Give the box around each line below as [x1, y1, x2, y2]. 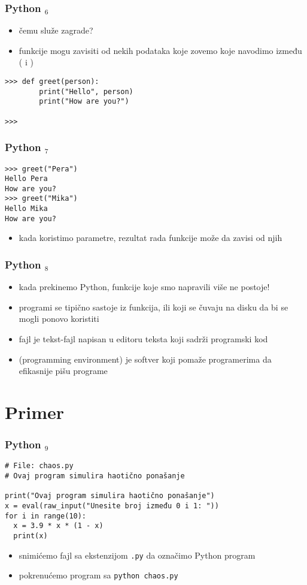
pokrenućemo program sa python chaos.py [19, 569, 178, 581]
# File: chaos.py [5, 462, 74, 471]
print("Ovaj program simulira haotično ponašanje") [5, 491, 215, 500]
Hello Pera [5, 174, 48, 183]
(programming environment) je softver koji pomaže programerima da [19, 352, 272, 365]
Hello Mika [5, 204, 48, 213]
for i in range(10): [5, 511, 87, 520]
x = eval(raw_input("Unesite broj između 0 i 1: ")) [5, 502, 219, 511]
